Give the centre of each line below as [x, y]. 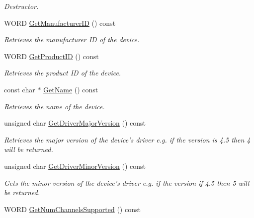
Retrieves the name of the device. [54, 106]
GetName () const [71, 89]
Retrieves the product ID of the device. [63, 73]
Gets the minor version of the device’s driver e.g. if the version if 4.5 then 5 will [127, 182]
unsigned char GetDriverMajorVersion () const [75, 123]
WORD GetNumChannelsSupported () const [72, 209]
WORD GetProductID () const [51, 56]
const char [20, 89]
